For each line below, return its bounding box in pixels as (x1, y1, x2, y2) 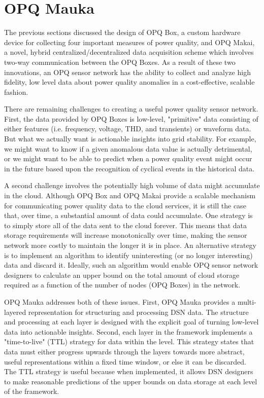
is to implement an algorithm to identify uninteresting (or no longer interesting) (4, 249, 253, 260)
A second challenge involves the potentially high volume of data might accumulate (4, 180, 260, 191)
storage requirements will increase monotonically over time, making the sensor (4, 230, 247, 240)
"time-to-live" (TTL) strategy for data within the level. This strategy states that (4, 336, 254, 347)
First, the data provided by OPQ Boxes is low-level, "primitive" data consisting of (4, 113, 258, 124)
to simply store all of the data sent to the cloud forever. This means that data (4, 220, 247, 230)
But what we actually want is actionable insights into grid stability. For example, (4, 133, 256, 144)
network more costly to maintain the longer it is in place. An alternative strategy (4, 240, 257, 250)
